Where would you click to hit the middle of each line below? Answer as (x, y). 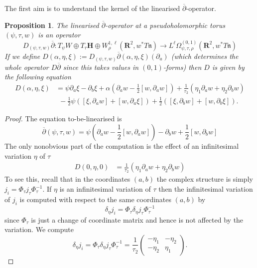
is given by (228, 67)
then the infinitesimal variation (206, 189)
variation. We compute (39, 229)
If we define (22, 56)
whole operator (27, 67)
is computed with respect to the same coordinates (96, 199)
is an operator (59, 35)
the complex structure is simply (205, 179)
